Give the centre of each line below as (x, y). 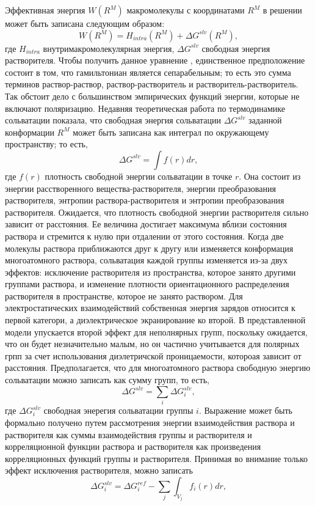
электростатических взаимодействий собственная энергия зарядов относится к (150, 308)
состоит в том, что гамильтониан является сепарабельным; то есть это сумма (148, 72)
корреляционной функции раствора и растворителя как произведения (133, 446)
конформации (30, 132)
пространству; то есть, (46, 144)
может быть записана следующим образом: (85, 23)
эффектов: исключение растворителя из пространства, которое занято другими (150, 272)
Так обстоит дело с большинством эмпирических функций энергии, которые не (152, 96)
